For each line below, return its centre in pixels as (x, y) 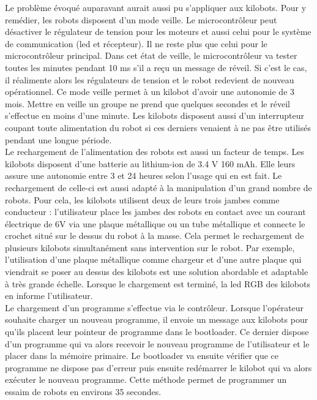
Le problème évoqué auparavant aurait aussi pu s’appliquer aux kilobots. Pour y (156, 7)
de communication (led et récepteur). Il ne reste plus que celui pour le (136, 43)
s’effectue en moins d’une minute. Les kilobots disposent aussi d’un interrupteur (155, 115)
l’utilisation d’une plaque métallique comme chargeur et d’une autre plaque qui (153, 259)
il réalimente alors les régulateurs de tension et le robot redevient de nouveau (150, 79)
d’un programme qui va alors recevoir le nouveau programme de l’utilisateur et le (157, 343)
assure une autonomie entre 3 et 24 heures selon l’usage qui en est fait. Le (144, 175)
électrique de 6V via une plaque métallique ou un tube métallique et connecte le (155, 223)
